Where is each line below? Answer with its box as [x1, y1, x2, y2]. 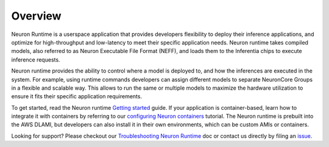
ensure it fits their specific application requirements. [11, 93, 143, 100]
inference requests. [11, 56, 60, 63]
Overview [11, 9, 62, 23]
